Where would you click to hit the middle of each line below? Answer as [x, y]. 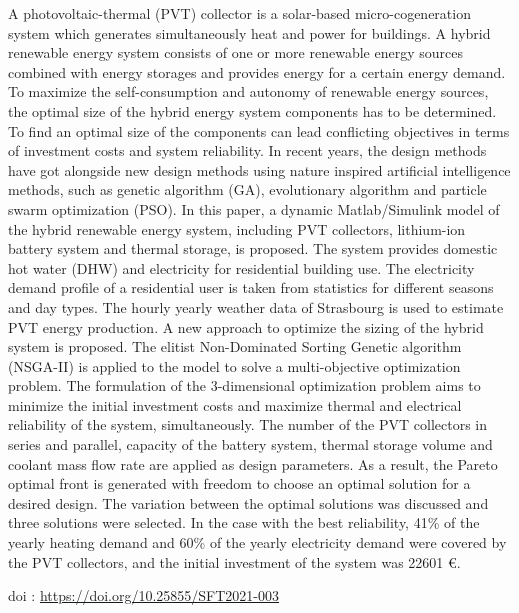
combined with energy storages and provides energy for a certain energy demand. [257, 71]
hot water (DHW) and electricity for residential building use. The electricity [241, 267]
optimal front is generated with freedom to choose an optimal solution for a [239, 483]
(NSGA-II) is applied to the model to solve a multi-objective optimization [234, 365]
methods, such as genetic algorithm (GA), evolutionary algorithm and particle [247, 189]
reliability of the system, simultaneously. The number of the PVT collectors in [248, 424]
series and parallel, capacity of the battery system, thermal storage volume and [250, 444]
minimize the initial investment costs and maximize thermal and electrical [235, 404]
